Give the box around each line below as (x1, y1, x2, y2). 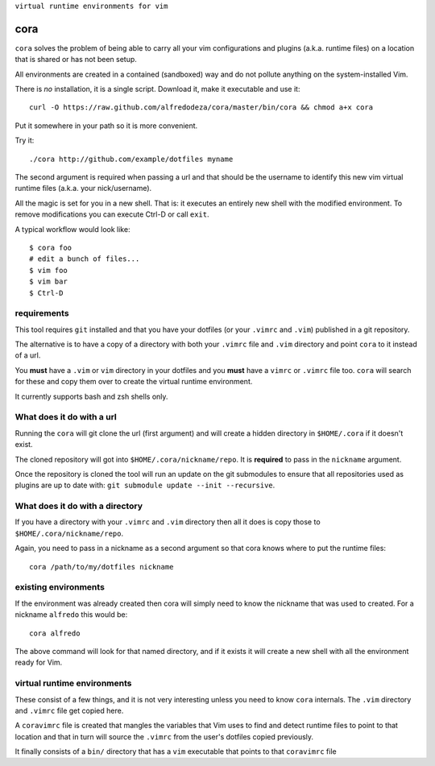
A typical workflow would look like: (14, 224, 130, 234)
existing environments (14, 582, 105, 593)
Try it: (14, 135, 35, 145)
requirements (14, 308, 69, 319)
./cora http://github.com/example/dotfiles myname (29, 154, 234, 164)
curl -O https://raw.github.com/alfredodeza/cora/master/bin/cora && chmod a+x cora (29, 103, 374, 112)
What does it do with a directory (14, 500, 143, 511)
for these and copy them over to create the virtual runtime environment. (14, 377, 253, 387)
